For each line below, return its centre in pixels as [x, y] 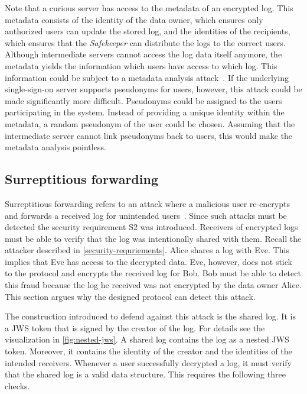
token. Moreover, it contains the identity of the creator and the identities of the [148, 351]
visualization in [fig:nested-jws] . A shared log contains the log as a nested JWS [147, 339]
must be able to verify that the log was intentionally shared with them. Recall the [153, 238]
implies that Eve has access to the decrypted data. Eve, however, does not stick [148, 261]
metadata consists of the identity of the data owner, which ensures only [134, 19]
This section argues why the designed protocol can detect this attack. [130, 296]
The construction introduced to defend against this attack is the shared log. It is [150, 316]
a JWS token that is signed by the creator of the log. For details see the [135, 327]
